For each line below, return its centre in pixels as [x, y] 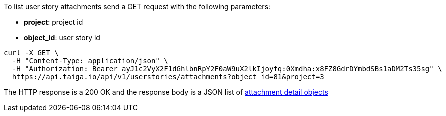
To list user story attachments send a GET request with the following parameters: [137, 7]
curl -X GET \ [31, 53]
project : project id [54, 22]
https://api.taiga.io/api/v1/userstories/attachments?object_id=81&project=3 [168, 77]
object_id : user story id [62, 38]
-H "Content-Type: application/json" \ [90, 61]
